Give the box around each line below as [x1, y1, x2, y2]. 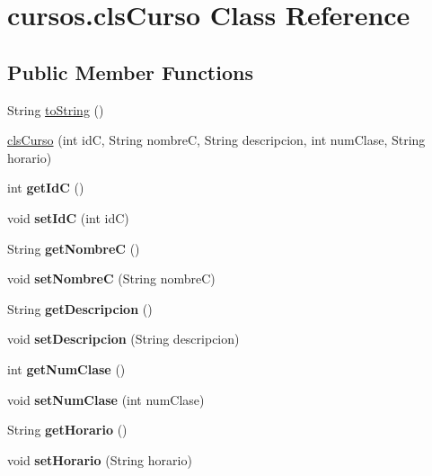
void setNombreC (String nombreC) [7, 269, 216, 288]
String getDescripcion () [7, 299, 153, 318]
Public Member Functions [7, 58, 253, 85]
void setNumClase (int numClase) [7, 390, 205, 409]
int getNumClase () [7, 359, 126, 378]
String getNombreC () [7, 238, 140, 257]
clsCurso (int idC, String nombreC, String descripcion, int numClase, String [7, 130, 426, 149]
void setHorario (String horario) [7, 450, 192, 469]
